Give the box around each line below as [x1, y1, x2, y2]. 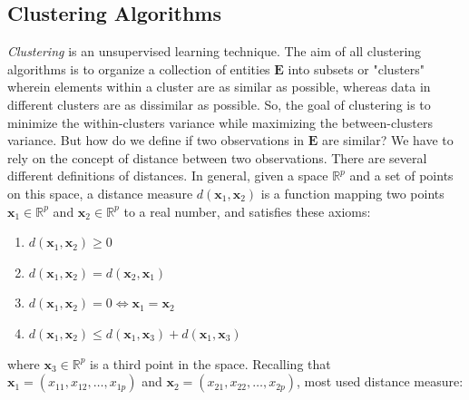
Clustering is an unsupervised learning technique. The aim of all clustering [7, 42, 422, 61]
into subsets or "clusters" [288, 59, 425, 78]
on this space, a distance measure [7, 183, 193, 202]
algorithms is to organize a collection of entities [7, 59, 270, 78]
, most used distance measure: [297, 372, 464, 391]
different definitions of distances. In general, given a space [7, 166, 328, 185]
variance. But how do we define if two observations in [7, 131, 305, 150]
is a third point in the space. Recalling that [90, 354, 331, 373]
